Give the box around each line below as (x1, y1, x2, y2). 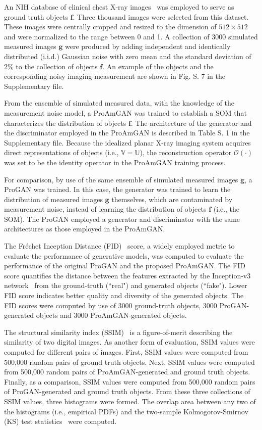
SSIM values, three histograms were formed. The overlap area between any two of (4, 396, 256, 406)
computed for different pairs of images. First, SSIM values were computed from (4, 347, 248, 357)
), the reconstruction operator (140, 147, 232, 158)
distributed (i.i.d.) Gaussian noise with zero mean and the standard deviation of (4, 51, 251, 61)
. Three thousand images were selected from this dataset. (73, 11, 249, 22)
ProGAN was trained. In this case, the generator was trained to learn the (4, 184, 231, 195)
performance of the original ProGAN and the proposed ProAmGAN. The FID (4, 260, 245, 271)
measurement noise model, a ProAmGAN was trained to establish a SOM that (4, 107, 247, 118)
